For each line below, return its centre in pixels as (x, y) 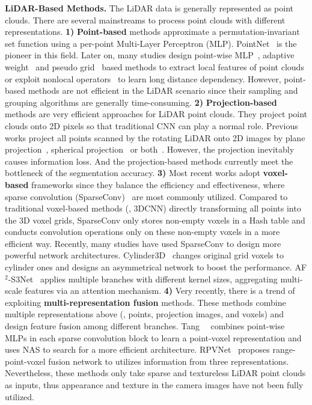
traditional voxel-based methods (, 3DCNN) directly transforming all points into (153, 208)
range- (284, 349)
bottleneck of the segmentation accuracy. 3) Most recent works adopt (133, 173)
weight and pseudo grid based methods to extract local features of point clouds (154, 66)
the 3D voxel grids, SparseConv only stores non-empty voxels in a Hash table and (155, 220)
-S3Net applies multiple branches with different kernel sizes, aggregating (143, 279)
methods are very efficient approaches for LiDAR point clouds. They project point (156, 114)
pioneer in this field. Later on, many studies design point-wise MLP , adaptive (150, 55)
